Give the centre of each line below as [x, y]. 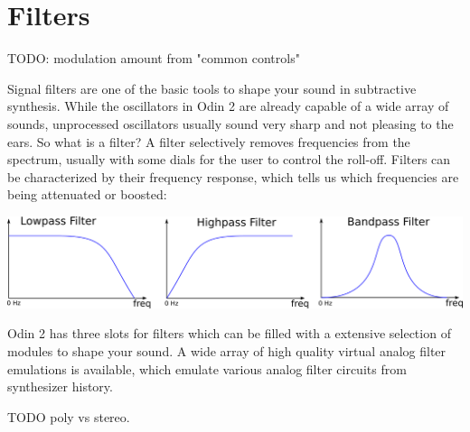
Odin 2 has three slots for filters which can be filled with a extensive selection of [229, 333]
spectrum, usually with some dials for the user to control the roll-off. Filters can [229, 159]
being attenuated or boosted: [87, 194]
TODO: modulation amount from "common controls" [154, 58]
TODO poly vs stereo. [69, 416]
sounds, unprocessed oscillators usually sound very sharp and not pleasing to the [230, 123]
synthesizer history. [60, 386]
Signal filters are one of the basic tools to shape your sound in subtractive [212, 88]
